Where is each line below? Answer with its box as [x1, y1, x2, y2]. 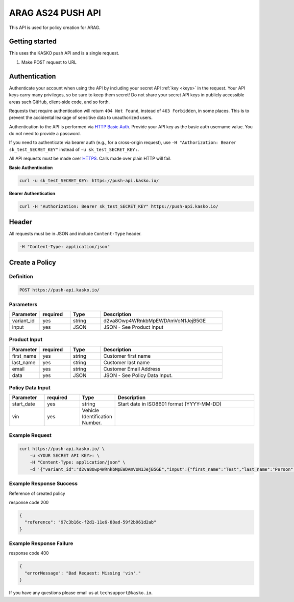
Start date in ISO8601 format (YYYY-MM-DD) [118, 401, 222, 407]
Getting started [9, 37, 57, 46]
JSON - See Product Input [103, 323, 164, 330]
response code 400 [9, 550, 49, 556]
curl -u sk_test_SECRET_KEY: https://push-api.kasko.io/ [19, 177, 159, 183]
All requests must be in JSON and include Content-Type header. [9, 231, 142, 237]
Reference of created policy [9, 490, 66, 496]
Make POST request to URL [21, 59, 77, 65]
